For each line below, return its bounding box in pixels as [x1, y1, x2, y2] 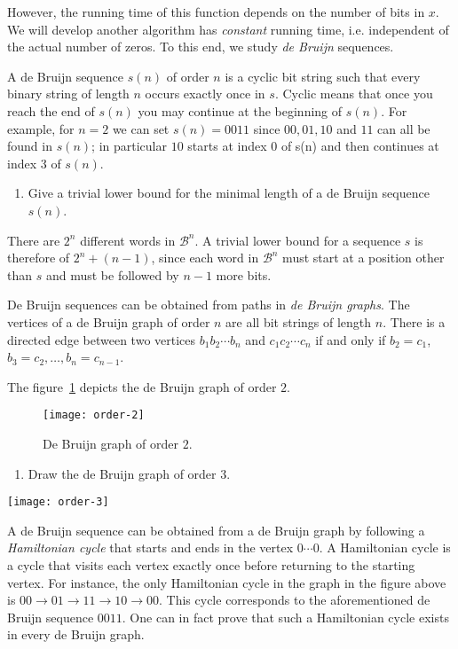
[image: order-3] [7, 496, 109, 509]
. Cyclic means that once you [274, 84, 433, 103]
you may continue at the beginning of [138, 101, 343, 120]
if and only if [315, 330, 386, 348]
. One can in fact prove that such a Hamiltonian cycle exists [122, 607, 449, 626]
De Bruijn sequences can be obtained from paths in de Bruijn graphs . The [7, 295, 410, 314]
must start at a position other [282, 248, 445, 267]
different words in [80, 231, 176, 249]
